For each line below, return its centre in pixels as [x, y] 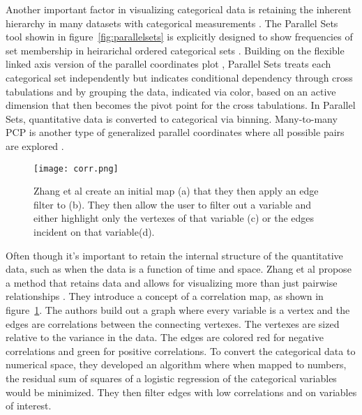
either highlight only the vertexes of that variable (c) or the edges [174, 218]
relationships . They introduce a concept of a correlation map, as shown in [165, 296]
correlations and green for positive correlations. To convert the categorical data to [181, 350]
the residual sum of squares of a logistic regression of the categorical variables [171, 378]
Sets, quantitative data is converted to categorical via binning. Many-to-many [172, 118]
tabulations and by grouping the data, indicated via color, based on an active [171, 91]
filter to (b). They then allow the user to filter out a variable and [173, 204]
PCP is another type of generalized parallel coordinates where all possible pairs [175, 132]
